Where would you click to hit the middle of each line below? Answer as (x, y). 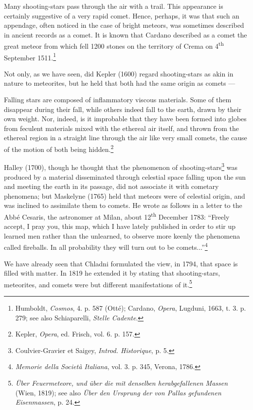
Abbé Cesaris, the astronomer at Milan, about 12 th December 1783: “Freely (117, 216)
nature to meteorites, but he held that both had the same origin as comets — (120, 83)
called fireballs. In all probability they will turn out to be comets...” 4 (106, 246)
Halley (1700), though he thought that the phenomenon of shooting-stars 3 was (121, 166)
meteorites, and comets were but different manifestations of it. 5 (98, 283)
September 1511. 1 (30, 56)
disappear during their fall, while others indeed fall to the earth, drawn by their (123, 109)
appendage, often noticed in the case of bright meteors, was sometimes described (124, 25)
